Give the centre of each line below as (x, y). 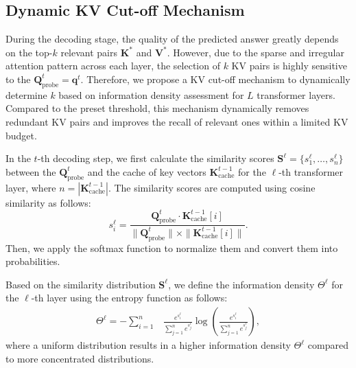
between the (31, 171)
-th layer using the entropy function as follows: (129, 298)
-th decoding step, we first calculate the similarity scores (156, 158)
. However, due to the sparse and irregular (256, 52)
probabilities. (33, 261)
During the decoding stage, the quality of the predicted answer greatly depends (172, 39)
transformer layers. (296, 94)
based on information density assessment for (151, 94)
